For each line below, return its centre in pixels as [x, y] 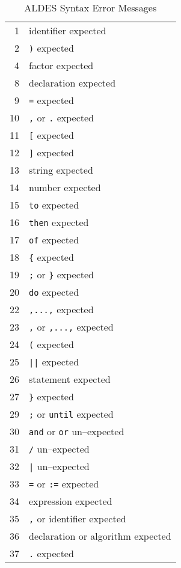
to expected [54, 205]
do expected [54, 292]
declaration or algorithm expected [100, 536]
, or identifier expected [78, 518]
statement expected [70, 379]
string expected [61, 170]
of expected [54, 240]
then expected [59, 222]
